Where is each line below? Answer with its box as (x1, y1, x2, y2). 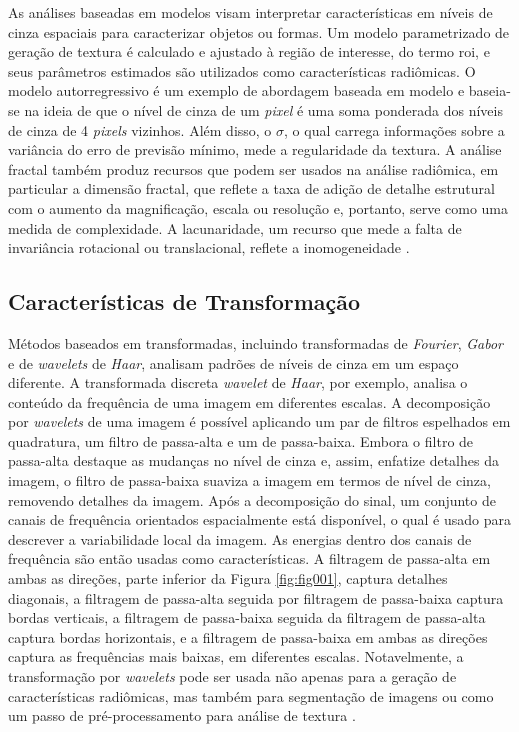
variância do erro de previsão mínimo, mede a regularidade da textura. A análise (8, 139, 502, 160)
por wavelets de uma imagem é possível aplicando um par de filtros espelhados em (8, 411, 511, 432)
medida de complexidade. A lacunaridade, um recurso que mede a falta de (8, 217, 462, 238)
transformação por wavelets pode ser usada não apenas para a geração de (8, 666, 457, 687)
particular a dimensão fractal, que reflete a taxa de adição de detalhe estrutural (8, 178, 495, 199)
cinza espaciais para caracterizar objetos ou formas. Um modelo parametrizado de (8, 21, 510, 42)
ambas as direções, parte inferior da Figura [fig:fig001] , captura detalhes (8, 568, 448, 589)
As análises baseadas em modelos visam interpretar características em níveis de (8, 2, 493, 22)
